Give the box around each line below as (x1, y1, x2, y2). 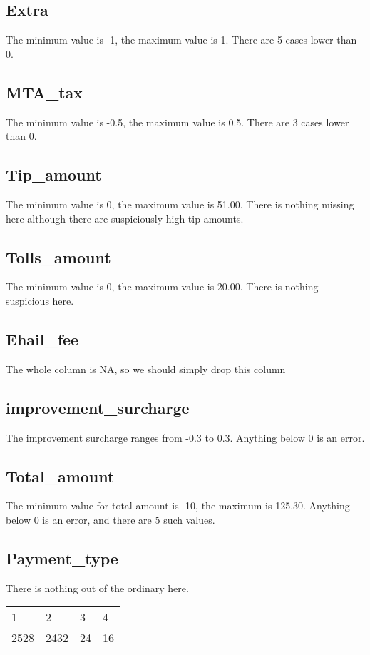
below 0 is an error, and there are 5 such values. (6, 512, 215, 527)
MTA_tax (6, 81, 83, 103)
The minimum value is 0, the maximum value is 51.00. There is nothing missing (6, 196, 354, 211)
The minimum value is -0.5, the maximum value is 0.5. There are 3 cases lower (6, 114, 349, 129)
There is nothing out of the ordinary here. (6, 580, 189, 595)
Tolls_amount (6, 245, 111, 268)
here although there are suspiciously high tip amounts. (6, 210, 244, 225)
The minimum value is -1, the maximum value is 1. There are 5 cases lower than (6, 32, 357, 47)
